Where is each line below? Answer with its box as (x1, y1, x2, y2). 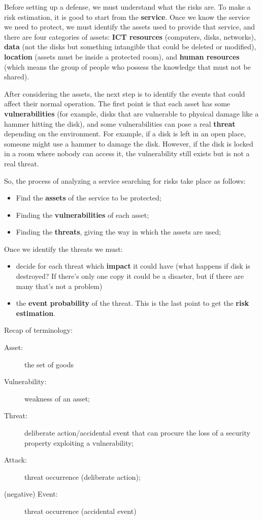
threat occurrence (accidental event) (24, 505, 137, 516)
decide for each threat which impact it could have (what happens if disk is (16, 261, 250, 271)
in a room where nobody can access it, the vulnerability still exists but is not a (4, 148, 250, 159)
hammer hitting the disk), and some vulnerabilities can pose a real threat (4, 118, 236, 129)
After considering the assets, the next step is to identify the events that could (4, 88, 245, 99)
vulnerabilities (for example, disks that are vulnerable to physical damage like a (4, 108, 259, 119)
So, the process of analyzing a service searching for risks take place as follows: (4, 175, 246, 186)
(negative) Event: (4, 488, 58, 499)
